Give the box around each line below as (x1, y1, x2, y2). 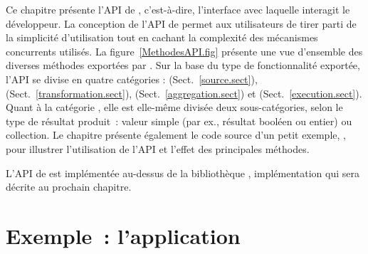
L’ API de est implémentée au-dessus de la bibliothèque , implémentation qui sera (6, 165, 360, 180)
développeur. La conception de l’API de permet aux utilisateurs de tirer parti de (6, 16, 357, 31)
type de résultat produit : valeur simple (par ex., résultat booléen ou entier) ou (6, 113, 352, 128)
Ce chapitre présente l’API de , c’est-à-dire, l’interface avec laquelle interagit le (6, 2, 350, 16)
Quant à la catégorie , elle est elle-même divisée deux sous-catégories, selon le (6, 100, 343, 115)
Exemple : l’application (6, 221, 241, 250)
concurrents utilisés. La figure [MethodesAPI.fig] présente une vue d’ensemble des (6, 43, 363, 58)
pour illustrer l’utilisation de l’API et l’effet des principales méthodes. (6, 141, 310, 156)
